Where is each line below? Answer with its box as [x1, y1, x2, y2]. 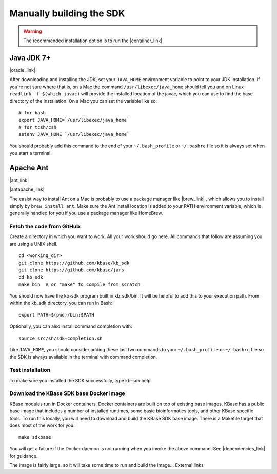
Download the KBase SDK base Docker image [9, 390, 125, 397]
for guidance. [9, 453, 38, 459]
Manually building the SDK [9, 8, 125, 19]
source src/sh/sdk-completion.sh [18, 335, 103, 341]
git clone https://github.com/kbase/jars [18, 267, 124, 273]
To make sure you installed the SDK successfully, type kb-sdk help [9, 377, 151, 383]
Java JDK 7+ [9, 53, 51, 62]
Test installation [9, 367, 51, 374]
